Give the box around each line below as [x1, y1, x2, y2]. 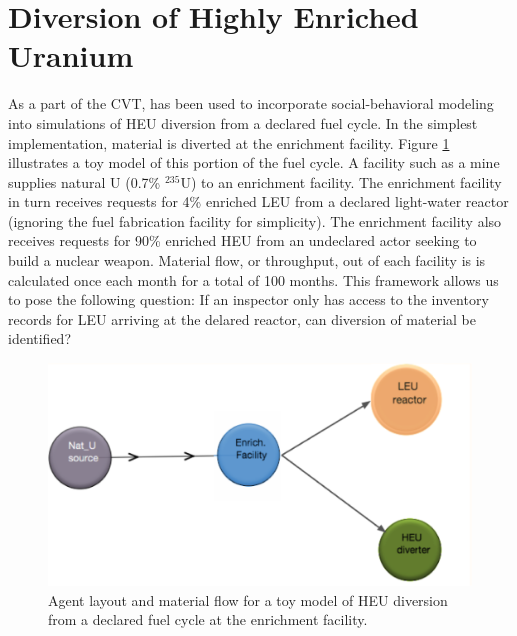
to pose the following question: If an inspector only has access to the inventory [8, 289, 489, 310]
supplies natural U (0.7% [8, 171, 161, 192]
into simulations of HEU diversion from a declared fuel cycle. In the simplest [8, 112, 478, 133]
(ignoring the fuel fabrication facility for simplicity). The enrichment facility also [8, 210, 502, 231]
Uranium [8, 35, 134, 76]
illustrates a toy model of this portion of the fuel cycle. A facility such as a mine [8, 152, 500, 173]
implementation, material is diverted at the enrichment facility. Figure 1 [8, 132, 450, 153]
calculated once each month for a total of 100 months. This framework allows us [8, 269, 499, 290]
